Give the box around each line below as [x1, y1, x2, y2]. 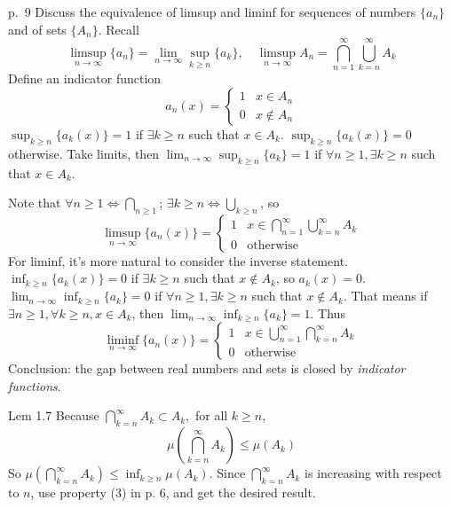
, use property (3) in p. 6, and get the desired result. [30, 483, 316, 502]
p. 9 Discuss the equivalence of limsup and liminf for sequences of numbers [8, 3, 416, 20]
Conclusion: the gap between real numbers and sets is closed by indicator [8, 359, 406, 378]
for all [194, 406, 228, 425]
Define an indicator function [8, 69, 162, 88]
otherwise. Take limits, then [8, 144, 160, 162]
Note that [8, 193, 61, 212]
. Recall [98, 20, 139, 38]
